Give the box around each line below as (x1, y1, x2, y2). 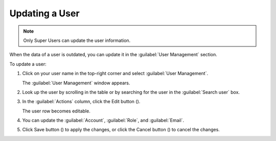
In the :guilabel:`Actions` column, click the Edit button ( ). (22, 99, 141, 105)
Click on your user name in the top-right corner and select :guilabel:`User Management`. (22, 70, 209, 77)
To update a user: (9, 61, 47, 67)
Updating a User (9, 8, 80, 19)
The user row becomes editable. (22, 108, 90, 114)
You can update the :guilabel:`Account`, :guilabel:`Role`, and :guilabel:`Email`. (22, 118, 185, 124)
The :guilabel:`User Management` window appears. (22, 80, 130, 86)
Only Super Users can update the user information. (23, 37, 131, 43)
